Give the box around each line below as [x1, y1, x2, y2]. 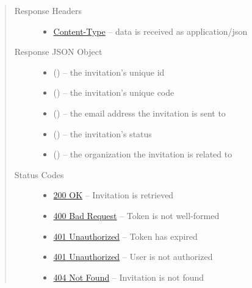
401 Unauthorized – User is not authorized [53, 250, 213, 263]
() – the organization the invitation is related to [53, 148, 232, 160]
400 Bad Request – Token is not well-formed [53, 209, 220, 221]
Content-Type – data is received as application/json [53, 24, 248, 37]
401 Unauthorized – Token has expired [53, 229, 198, 242]
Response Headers [14, 4, 82, 16]
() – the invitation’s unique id [53, 65, 165, 78]
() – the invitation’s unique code [53, 86, 175, 99]
